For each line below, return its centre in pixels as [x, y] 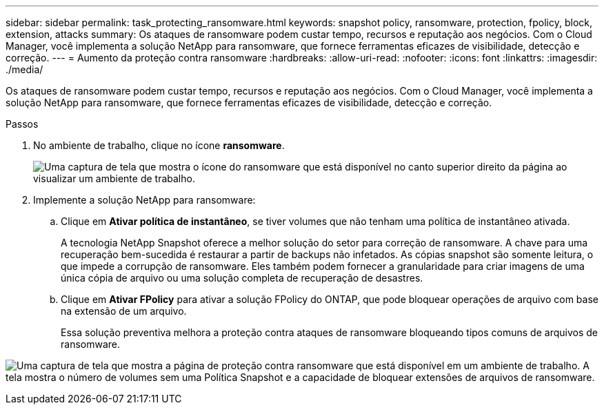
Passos [22, 124]
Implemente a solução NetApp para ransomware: [144, 200]
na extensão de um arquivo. [124, 311]
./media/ [24, 69]
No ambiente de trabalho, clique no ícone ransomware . [159, 145]
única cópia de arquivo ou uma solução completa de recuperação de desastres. [242, 278]
